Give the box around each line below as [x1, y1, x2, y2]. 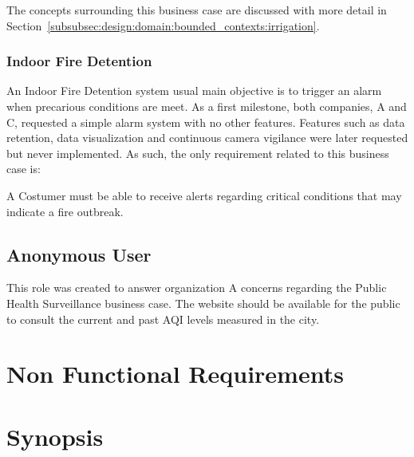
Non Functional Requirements [6, 357, 344, 390]
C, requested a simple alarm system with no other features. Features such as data [6, 113, 405, 130]
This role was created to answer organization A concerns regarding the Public [6, 279, 387, 296]
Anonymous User [6, 242, 152, 266]
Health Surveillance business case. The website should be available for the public [6, 294, 400, 311]
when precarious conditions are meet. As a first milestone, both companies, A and [6, 98, 407, 114]
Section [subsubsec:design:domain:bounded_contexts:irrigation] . [6, 17, 320, 33]
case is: [6, 160, 41, 177]
